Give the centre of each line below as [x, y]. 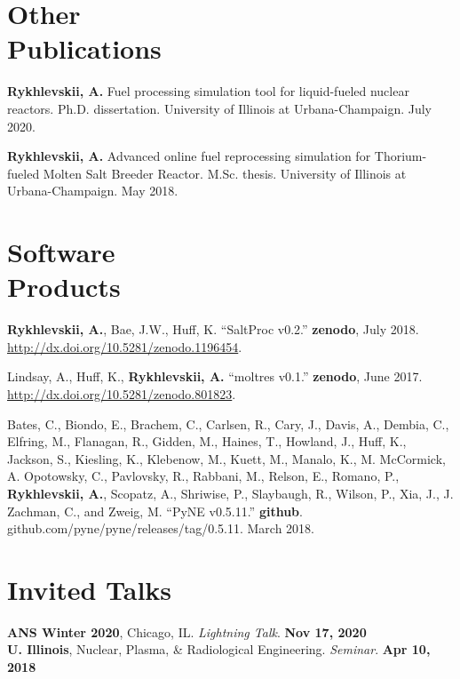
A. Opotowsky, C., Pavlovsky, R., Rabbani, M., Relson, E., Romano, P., [203, 476]
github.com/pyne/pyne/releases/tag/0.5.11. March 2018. [161, 528]
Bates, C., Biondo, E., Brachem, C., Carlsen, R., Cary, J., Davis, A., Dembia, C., [228, 423]
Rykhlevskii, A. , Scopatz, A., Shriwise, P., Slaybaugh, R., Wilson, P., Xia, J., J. [230, 493]
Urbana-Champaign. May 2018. [93, 191]
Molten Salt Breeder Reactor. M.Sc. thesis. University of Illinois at [225, 173]
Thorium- [401, 156]
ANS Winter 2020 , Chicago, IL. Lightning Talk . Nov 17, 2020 [187, 631]
